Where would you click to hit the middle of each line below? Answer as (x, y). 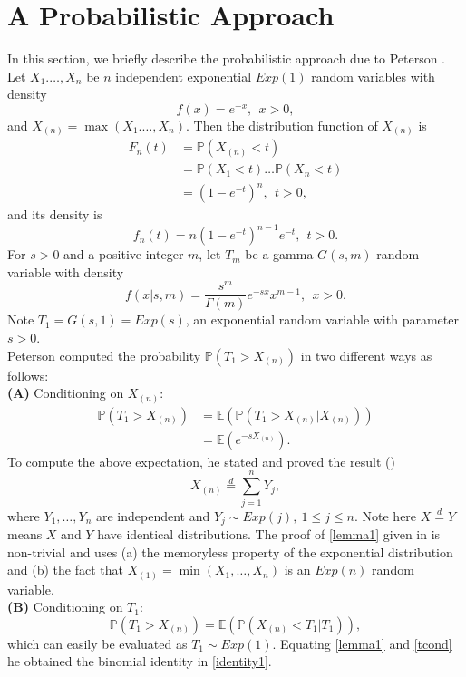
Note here (389, 515)
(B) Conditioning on (65, 607)
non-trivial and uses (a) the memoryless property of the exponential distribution (230, 551)
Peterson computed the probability (104, 355)
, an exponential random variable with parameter (322, 319)
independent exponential (184, 76)
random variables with (373, 76)
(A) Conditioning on (66, 393)
